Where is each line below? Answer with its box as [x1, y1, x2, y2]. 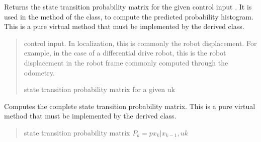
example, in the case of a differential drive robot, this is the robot [24, 47, 226, 58]
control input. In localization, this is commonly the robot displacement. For [24, 37, 257, 48]
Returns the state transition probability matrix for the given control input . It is [4, 1, 252, 11]
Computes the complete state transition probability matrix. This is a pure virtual [4, 100, 255, 111]
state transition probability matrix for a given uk [24, 84, 175, 94]
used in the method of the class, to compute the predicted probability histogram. [4, 11, 253, 21]
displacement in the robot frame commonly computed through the [24, 57, 228, 67]
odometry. [24, 67, 55, 77]
